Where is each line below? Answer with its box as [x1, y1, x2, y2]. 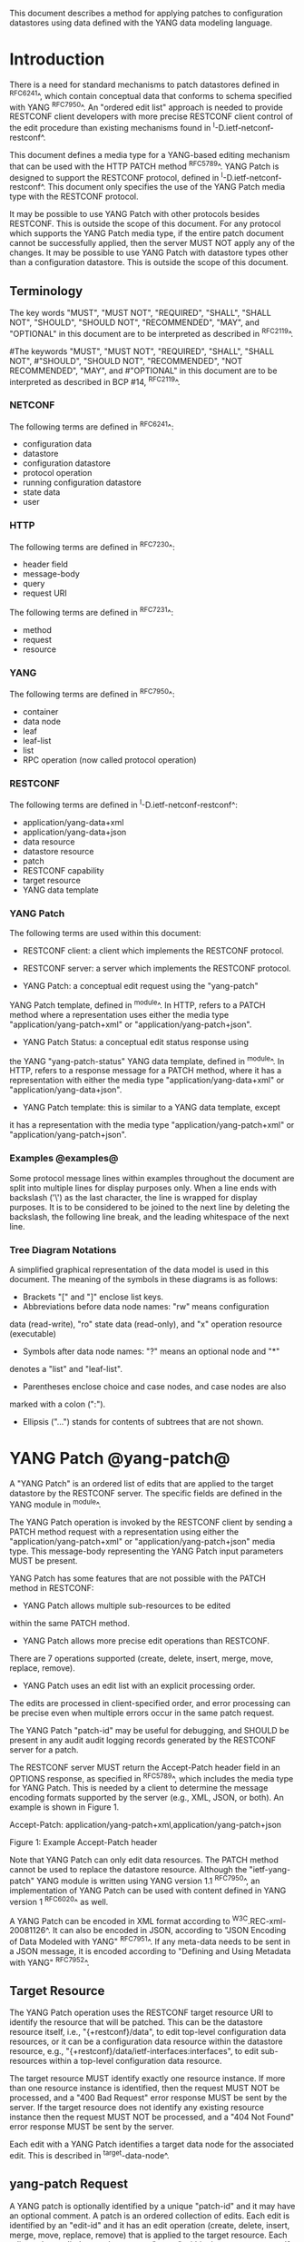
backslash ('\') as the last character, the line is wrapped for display [9, 1191, 258, 1202]
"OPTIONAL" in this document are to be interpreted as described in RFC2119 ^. [9, 327, 294, 339]
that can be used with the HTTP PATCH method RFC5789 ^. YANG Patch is [9, 159, 279, 172]
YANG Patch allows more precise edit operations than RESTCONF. [22, 1635, 270, 1646]
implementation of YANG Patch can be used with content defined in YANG [9, 1884, 287, 1896]
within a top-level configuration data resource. [48, 2056, 222, 2067]
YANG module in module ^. [9, 1497, 102, 1510]
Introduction [9, 49, 105, 70]
